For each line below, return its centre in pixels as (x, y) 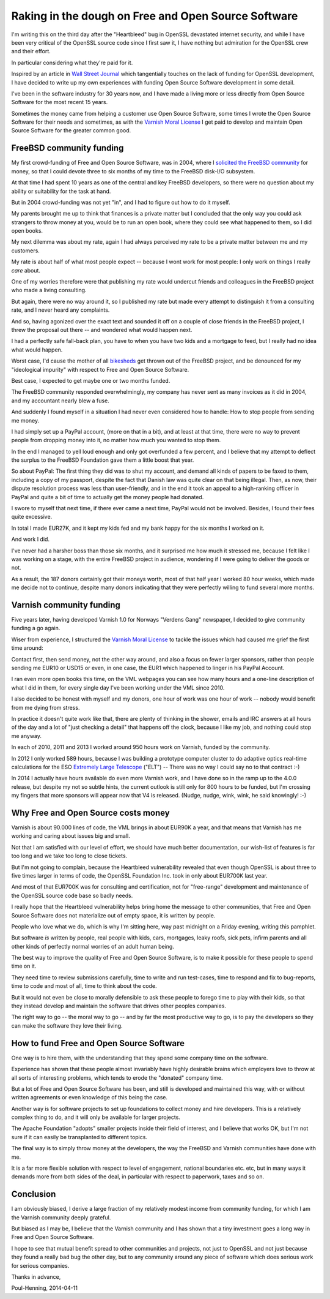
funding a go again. (36, 628)
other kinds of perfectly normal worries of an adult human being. (93, 946)
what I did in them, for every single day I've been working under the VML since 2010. (118, 687)
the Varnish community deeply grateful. (61, 1217)
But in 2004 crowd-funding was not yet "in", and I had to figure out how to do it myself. (121, 202)
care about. (26, 270)
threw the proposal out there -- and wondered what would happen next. (102, 330)
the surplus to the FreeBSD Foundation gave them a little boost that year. (103, 460)
